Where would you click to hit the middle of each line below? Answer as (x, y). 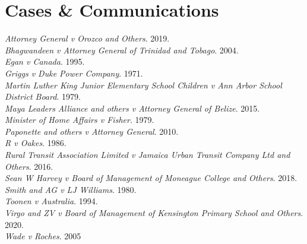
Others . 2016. (29, 166)
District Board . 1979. (43, 96)
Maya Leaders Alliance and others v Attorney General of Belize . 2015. (132, 108)
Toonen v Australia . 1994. (51, 201)
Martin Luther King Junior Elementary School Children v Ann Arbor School (143, 85)
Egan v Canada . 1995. (45, 61)
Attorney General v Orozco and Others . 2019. (87, 38)
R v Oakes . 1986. (36, 143)
